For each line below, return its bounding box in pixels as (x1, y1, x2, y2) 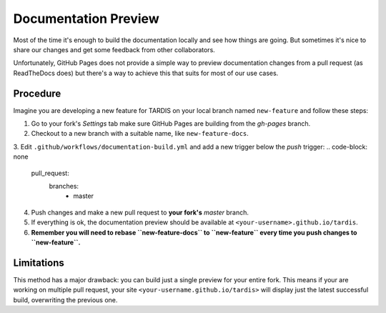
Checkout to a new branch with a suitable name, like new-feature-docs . (31, 129, 249, 138)
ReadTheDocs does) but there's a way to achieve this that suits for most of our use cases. (13, 69, 279, 77)
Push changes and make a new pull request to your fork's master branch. (31, 208, 249, 217)
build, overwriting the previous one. (13, 295, 118, 304)
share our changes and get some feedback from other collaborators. (13, 45, 216, 54)
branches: (49, 182, 79, 190)
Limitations (13, 257, 64, 269)
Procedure (13, 87, 61, 99)
